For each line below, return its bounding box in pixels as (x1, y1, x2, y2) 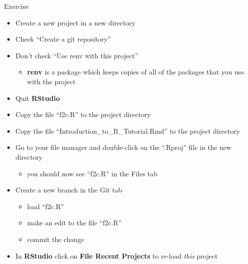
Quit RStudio (15, 93, 60, 103)
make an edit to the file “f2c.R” (27, 217, 122, 228)
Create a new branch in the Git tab (15, 185, 122, 195)
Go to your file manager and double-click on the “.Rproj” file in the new (15, 142, 231, 152)
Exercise (4, 1, 29, 11)
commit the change (27, 234, 84, 244)
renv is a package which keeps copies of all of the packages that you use (27, 67, 244, 77)
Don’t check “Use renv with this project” (15, 50, 138, 60)
